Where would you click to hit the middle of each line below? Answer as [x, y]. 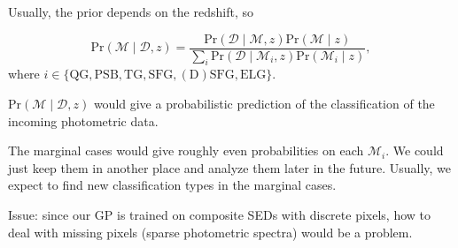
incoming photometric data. [83, 120]
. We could [415, 150]
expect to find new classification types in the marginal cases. [172, 185]
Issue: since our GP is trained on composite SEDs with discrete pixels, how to [219, 215]
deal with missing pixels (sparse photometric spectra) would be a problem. [210, 232]
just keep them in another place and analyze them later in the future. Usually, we [229, 167]
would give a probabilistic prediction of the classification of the [264, 104]
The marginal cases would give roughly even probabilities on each [186, 150]
